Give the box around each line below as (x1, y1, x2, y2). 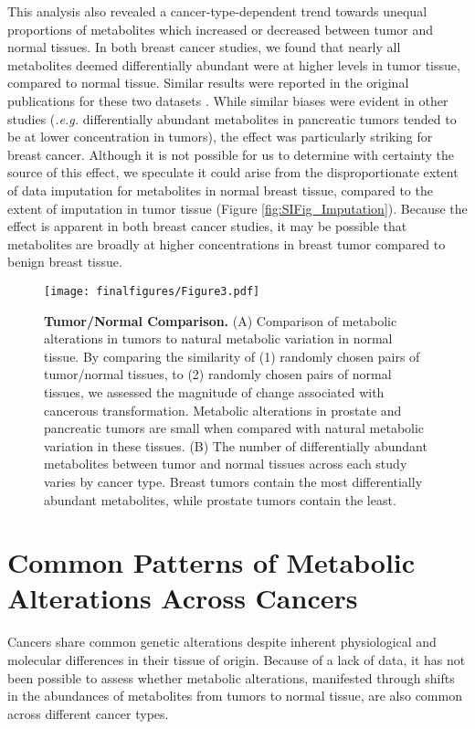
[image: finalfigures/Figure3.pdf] (44, 284, 260, 298)
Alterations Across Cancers (7, 579, 358, 617)
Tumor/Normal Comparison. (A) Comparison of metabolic (44, 311, 397, 330)
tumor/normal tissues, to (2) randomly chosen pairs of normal (44, 364, 392, 384)
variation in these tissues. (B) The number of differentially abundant (44, 436, 427, 455)
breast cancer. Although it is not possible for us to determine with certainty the (7, 144, 455, 164)
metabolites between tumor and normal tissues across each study (44, 454, 407, 473)
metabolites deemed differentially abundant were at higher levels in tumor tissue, (7, 55, 460, 74)
